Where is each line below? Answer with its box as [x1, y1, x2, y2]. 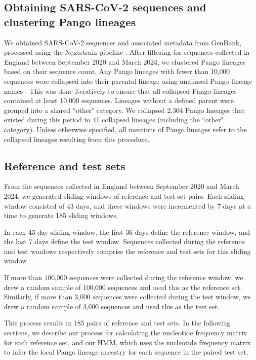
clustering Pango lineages [4, 14, 136, 29]
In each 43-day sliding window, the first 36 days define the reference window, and [4, 226, 250, 237]
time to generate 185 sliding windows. [4, 210, 118, 220]
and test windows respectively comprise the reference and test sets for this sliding [4, 246, 251, 256]
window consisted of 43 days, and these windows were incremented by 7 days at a [4, 200, 251, 211]
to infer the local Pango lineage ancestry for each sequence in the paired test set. [4, 347, 249, 357]
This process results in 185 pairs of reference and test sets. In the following [4, 318, 231, 328]
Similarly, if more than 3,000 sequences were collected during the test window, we [4, 291, 251, 302]
